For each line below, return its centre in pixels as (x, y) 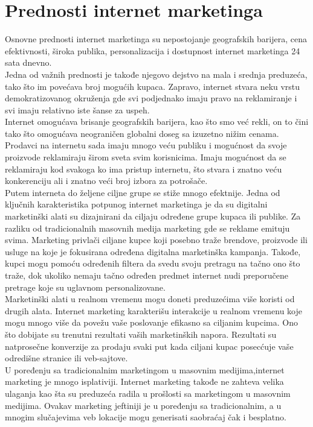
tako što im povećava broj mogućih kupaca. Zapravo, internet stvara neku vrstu (153, 86)
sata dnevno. (28, 62)
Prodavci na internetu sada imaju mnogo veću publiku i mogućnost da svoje (146, 145)
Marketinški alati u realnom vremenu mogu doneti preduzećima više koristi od (150, 299)
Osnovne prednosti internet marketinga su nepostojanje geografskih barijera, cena (156, 39)
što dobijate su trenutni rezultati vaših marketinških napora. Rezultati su (141, 334)
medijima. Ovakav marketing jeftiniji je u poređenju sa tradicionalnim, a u (143, 405)
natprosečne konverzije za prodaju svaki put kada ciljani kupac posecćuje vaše (149, 346)
